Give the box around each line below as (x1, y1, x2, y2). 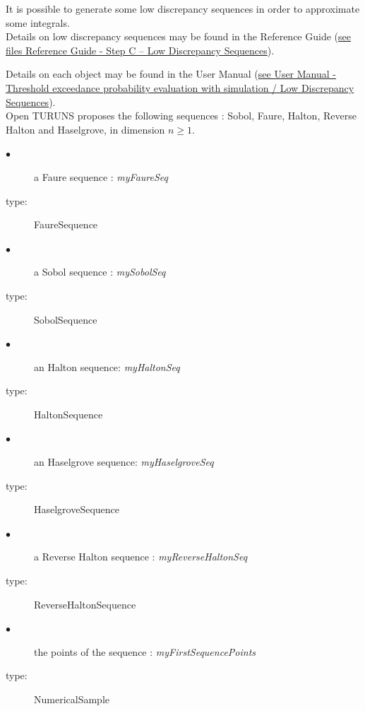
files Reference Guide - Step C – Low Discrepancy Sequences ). (6, 42, 275, 57)
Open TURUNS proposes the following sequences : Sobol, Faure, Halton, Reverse (6, 108, 357, 123)
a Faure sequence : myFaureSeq (34, 169, 169, 184)
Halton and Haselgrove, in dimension (6, 122, 165, 136)
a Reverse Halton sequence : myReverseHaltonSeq (34, 549, 248, 564)
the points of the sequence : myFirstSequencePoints (34, 644, 256, 659)
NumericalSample (34, 692, 109, 706)
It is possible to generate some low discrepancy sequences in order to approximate (6, 1, 360, 16)
